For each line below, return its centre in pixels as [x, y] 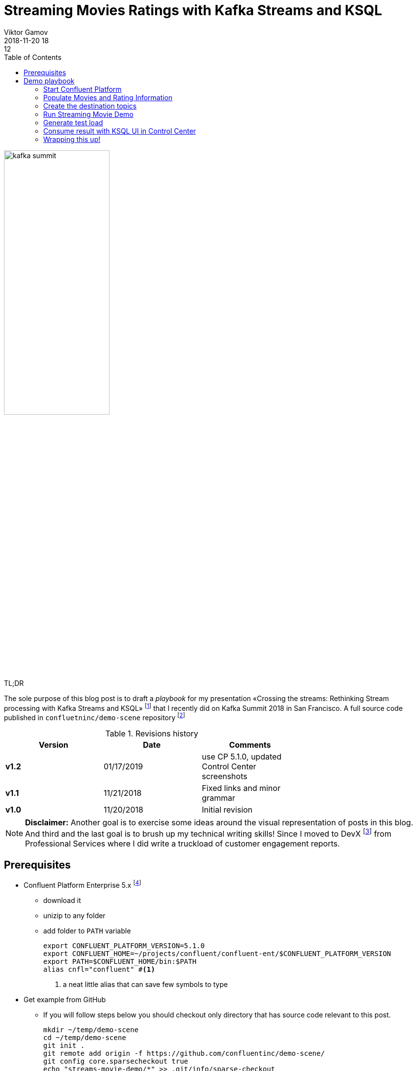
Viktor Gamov [26, 32]
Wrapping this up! [72, 139]
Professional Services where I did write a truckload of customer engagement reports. [182, 844]
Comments [250, 745]
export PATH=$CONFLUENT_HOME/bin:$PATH [120, 961]
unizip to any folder [74, 915]
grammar [218, 798]
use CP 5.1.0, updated [242, 757]
